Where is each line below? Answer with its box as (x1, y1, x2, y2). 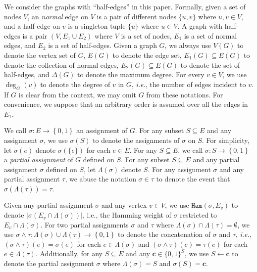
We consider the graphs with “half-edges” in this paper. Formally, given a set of (4, 1, 246, 11)
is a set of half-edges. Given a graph (48, 40, 157, 50)
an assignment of (76, 125, 128, 136)
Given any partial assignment (4, 200, 93, 210)
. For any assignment (148, 164, 211, 174)
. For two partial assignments (40, 219, 129, 229)
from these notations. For (146, 89, 223, 99)
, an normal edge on (27, 11, 88, 21)
